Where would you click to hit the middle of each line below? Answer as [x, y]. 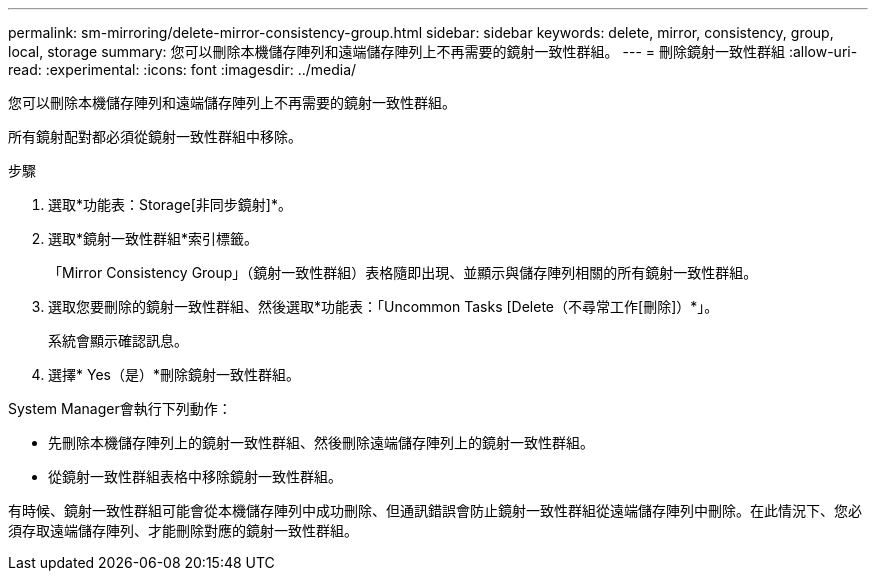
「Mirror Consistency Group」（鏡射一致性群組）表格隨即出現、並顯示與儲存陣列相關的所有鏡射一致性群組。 [403, 272]
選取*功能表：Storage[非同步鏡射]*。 [170, 204]
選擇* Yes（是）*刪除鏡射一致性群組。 [174, 374]
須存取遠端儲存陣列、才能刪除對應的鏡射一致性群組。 [183, 530]
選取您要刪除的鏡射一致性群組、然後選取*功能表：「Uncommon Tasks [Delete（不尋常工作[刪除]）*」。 [383, 306]
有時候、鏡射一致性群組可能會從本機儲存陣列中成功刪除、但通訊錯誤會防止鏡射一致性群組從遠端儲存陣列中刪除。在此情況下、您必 [435, 510]
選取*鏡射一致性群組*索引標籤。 [153, 238]
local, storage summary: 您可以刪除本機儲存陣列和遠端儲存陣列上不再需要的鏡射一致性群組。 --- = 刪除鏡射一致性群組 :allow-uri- [433, 51]
